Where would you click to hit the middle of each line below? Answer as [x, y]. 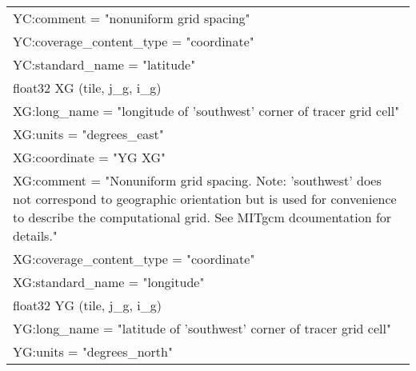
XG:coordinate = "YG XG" [90, 157]
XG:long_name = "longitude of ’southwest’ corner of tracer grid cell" [206, 111]
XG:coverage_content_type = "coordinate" [134, 259]
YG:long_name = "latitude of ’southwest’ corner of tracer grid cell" [202, 328]
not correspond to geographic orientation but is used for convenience [205, 199]
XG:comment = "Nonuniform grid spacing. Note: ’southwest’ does [197, 180]
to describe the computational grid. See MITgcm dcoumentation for [202, 217]
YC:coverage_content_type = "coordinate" [134, 41]
